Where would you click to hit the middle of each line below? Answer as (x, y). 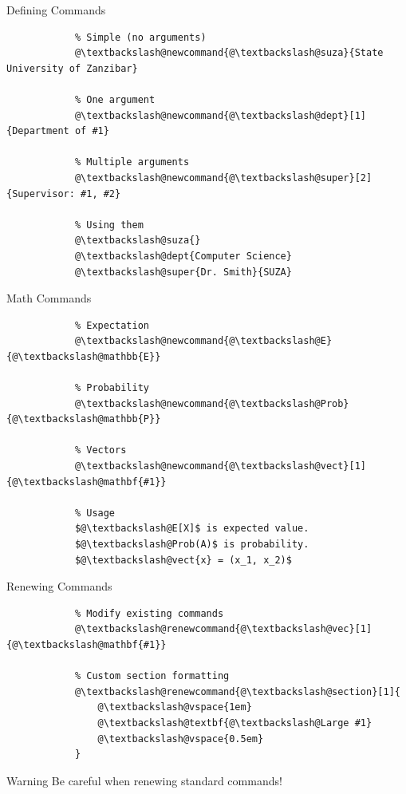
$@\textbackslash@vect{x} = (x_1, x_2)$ (183, 560)
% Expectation (112, 325)
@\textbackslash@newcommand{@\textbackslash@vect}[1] (221, 466)
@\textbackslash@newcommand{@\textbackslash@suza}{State (229, 53)
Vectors (106, 450)
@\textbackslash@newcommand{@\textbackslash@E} (203, 341)
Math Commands (49, 298)
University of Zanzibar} (72, 68)
